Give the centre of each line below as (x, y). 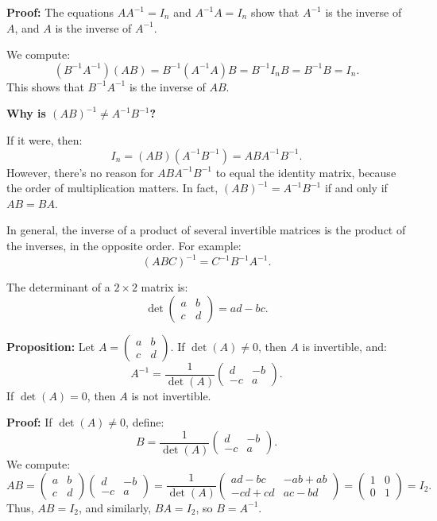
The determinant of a (58, 287)
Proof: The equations (60, 12)
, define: (145, 422)
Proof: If (29, 422)
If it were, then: (44, 139)
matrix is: (164, 287)
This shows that (45, 86)
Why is (26, 113)
